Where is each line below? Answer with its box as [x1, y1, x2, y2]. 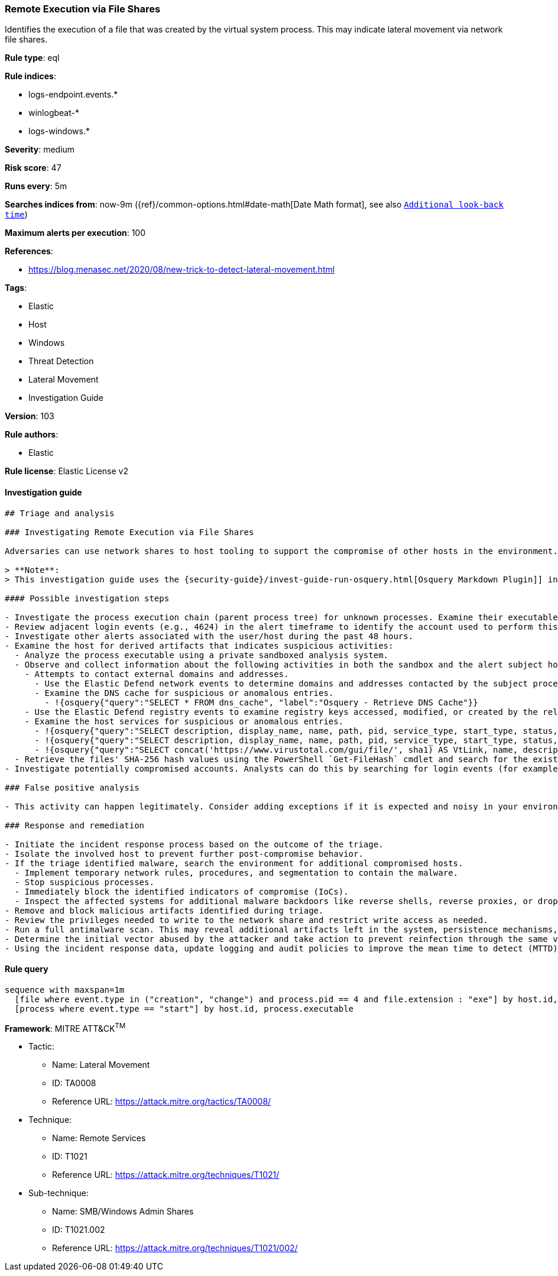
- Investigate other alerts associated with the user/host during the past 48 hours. [5, 631, 414, 641]
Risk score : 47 [5, 163, 61, 173]
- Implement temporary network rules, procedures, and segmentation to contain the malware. [14, 867, 459, 877]
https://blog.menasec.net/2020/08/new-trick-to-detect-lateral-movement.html [28, 264, 335, 275]
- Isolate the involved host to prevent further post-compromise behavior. [5, 848, 364, 859]
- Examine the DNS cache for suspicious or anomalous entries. [34, 688, 334, 698]
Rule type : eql [5, 53, 60, 63]
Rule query [5, 964, 48, 974]
